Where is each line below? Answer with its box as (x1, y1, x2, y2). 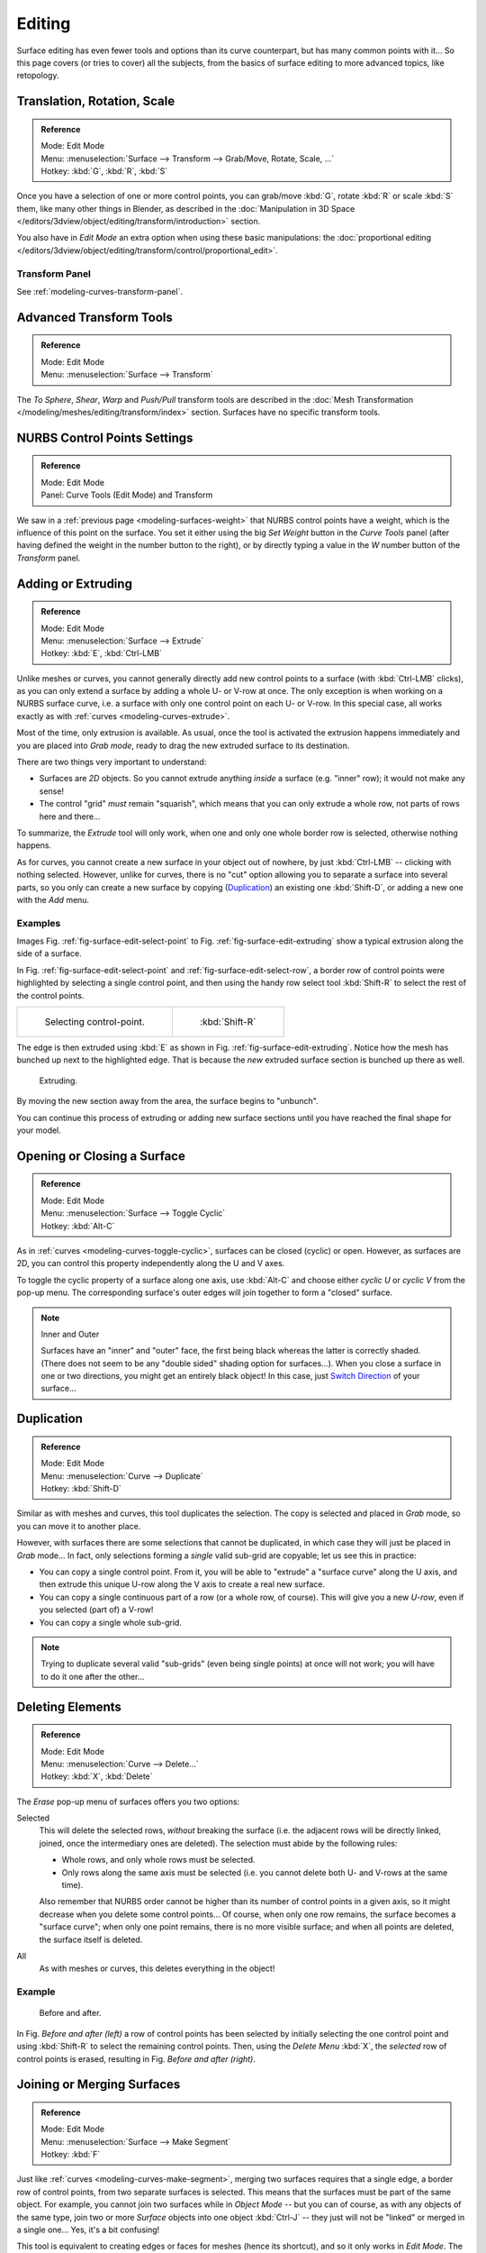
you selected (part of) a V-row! (39, 1604, 154, 1615)
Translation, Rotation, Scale (16, 94, 175, 109)
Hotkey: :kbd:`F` (40, 2149, 101, 2160)
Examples (16, 917, 61, 929)
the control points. (16, 990, 85, 1000)
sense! (39, 785, 65, 797)
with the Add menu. (16, 894, 90, 905)
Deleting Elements (16, 1699, 121, 1714)
